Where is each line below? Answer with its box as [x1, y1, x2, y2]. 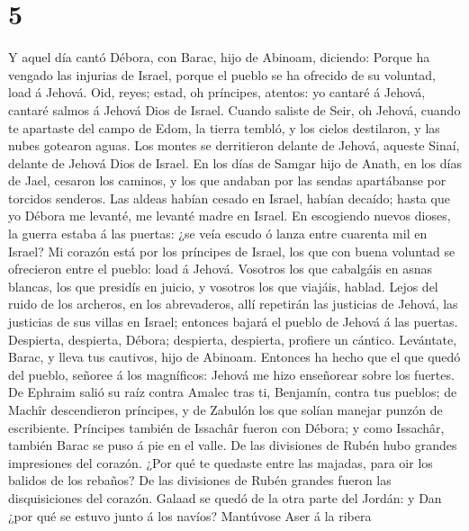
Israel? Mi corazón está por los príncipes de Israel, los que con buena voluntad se [8, 241, 455, 260]
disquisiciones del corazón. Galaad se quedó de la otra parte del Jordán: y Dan [8, 488, 442, 507]
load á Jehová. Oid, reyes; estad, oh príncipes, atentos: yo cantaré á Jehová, [8, 83, 426, 102]
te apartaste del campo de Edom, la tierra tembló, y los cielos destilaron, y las [8, 118, 440, 137]
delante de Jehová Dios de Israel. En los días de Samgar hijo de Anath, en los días [8, 153, 462, 172]
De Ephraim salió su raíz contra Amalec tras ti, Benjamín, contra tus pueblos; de [8, 382, 457, 401]
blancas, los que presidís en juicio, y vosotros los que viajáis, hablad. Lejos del [8, 276, 438, 295]
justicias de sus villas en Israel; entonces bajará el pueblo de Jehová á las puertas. [8, 312, 458, 331]
